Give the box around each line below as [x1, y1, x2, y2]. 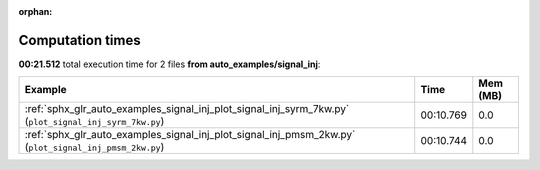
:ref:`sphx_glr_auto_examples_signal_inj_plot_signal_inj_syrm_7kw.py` [24, 102, 350, 116]
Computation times [18, 31, 141, 49]
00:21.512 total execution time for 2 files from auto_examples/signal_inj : [18, 58, 321, 70]
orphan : [18, 6, 53, 17]
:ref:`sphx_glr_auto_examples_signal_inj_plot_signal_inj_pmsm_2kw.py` [24, 128, 356, 142]
